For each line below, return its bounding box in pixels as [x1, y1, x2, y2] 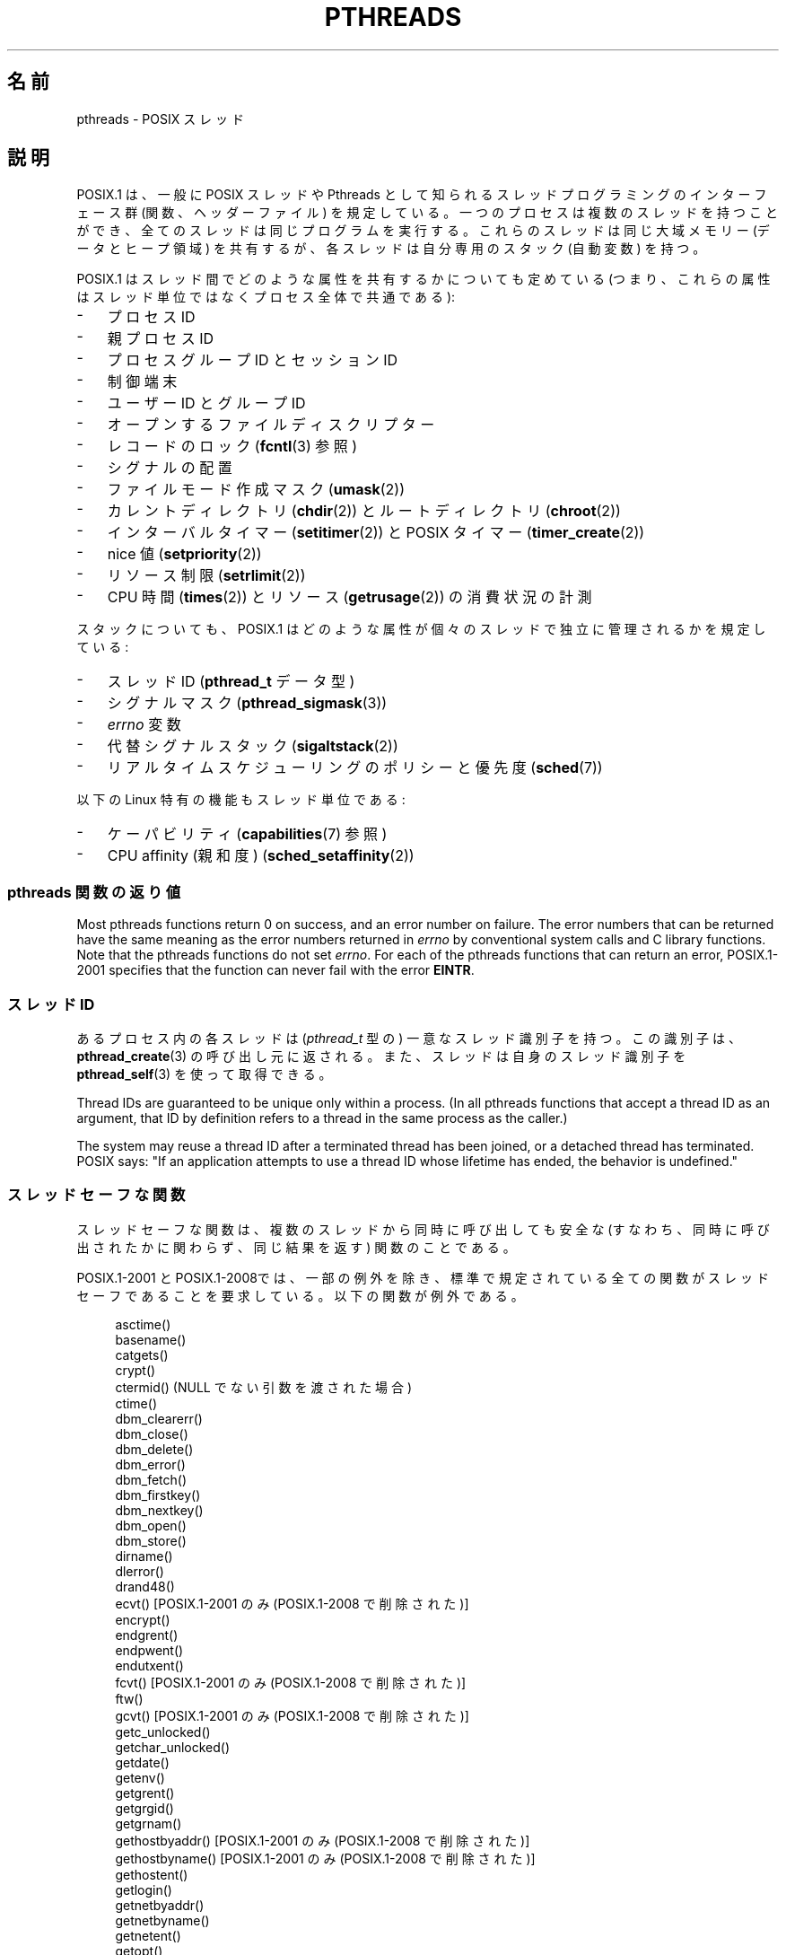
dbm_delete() [115, 1441, 194, 1457]
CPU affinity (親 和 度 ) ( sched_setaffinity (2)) [107, 846, 415, 865]
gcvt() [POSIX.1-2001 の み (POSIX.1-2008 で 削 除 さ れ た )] [115, 1707, 469, 1723]
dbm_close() [115, 1425, 188, 1442]
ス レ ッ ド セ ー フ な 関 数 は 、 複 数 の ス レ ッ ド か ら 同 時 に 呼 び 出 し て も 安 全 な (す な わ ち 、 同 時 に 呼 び [76, 1221, 770, 1237]
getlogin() [115, 1881, 172, 1898]
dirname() [115, 1547, 173, 1564]
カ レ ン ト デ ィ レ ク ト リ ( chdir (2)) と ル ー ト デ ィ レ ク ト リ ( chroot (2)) [107, 502, 621, 521]
